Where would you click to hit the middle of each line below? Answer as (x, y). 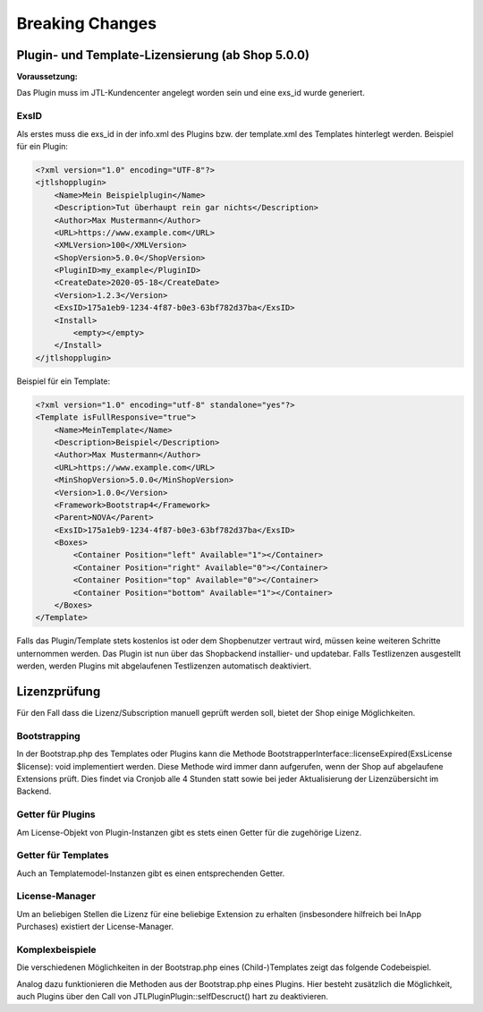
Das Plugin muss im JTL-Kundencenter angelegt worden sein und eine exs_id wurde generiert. (191, 93)
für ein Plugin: (42, 146)
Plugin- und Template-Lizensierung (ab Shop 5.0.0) (163, 55)
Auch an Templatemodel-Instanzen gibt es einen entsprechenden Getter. (151, 873)
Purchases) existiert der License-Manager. (95, 927)
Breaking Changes (86, 23)
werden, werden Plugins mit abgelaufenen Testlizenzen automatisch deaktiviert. (164, 666)
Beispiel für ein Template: (64, 381)
